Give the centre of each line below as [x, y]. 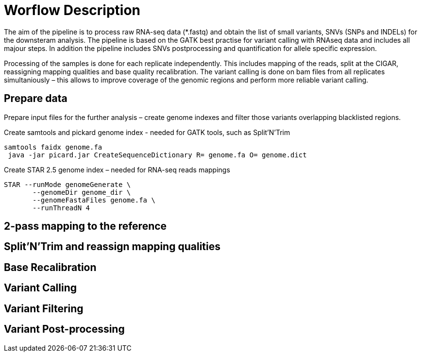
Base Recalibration [50, 267]
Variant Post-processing [64, 329]
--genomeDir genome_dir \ [82, 192]
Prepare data [36, 99]
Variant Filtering [44, 308]
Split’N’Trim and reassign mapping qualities [112, 247]
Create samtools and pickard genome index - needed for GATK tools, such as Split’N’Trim [147, 132]
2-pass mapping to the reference [85, 226]
